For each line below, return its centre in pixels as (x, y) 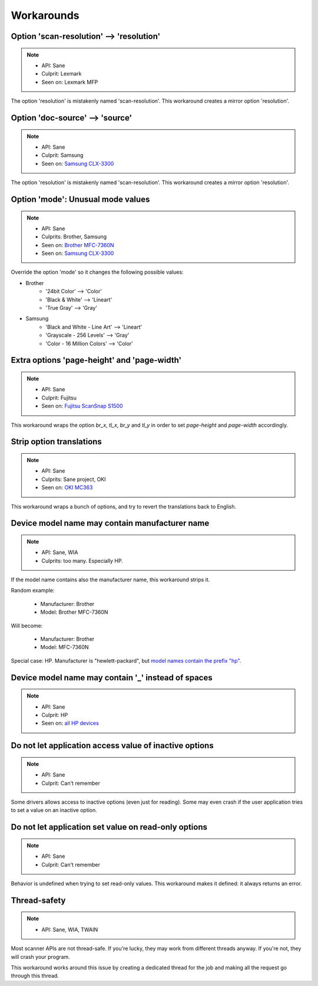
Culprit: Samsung (62, 155)
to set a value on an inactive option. (54, 810)
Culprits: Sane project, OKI (74, 479)
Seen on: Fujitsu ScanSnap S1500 (82, 406)
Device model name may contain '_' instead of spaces (112, 678)
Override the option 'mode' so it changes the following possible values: (97, 272)
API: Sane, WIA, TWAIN (70, 929)
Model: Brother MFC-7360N (74, 612)
